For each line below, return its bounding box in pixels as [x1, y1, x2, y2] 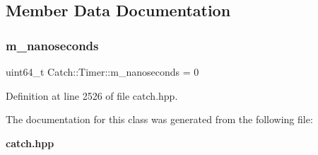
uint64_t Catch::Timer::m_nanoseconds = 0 [6, 64, 199, 79]
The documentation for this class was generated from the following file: [6, 112, 313, 127]
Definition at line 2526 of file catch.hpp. [6, 88, 178, 103]
